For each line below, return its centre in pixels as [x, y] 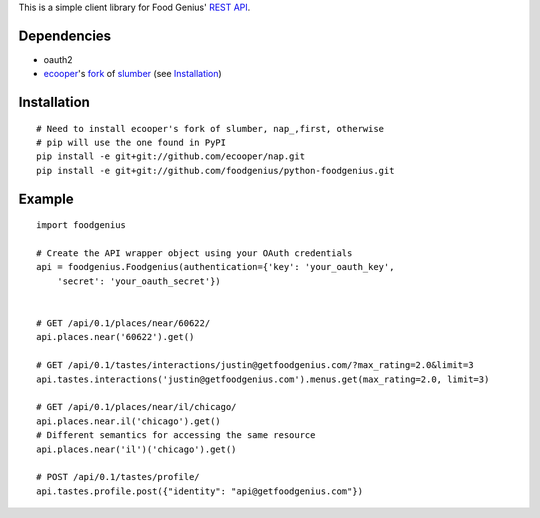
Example [46, 198]
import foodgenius [81, 225]
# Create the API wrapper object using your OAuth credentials [194, 253]
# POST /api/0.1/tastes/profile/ [118, 477]
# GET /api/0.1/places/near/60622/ [123, 323]
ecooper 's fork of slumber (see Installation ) [132, 74]
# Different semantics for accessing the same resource [176, 435]
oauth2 [58, 59]
